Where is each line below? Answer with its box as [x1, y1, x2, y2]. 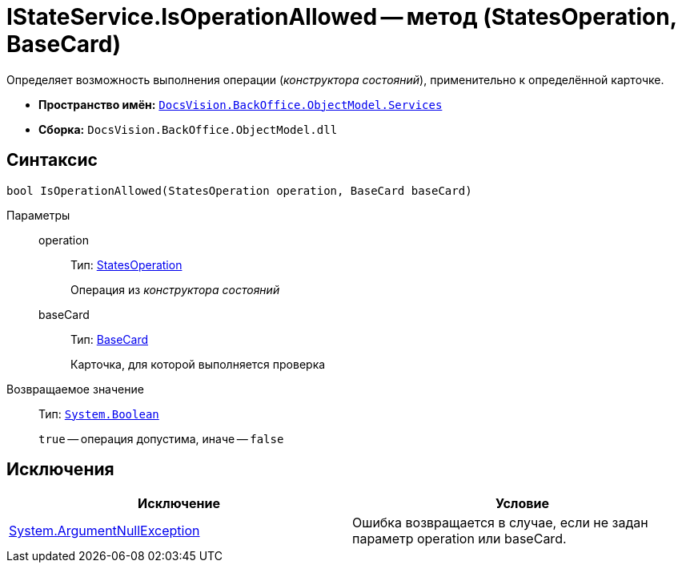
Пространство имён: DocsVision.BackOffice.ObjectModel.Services [38, 97, 443, 111]
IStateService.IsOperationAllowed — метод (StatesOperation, [6, 3, 677, 30]
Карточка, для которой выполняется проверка [70, 357, 326, 371]
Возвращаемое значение [6, 381, 144, 396]
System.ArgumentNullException [9, 523, 200, 539]
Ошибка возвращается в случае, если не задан [352, 515, 648, 531]
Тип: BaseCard [70, 332, 149, 346]
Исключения [6, 459, 114, 480]
